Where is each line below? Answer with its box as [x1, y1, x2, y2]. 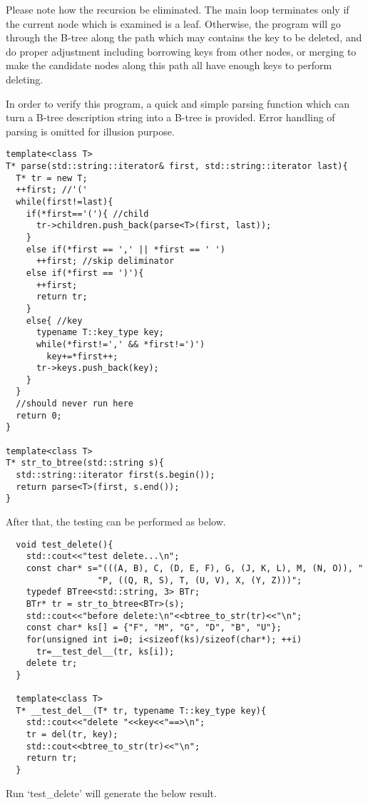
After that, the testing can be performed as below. [6, 514, 226, 529]
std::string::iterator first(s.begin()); [16, 470, 215, 481]
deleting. [6, 71, 44, 86]
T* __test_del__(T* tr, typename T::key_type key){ [16, 705, 267, 716]
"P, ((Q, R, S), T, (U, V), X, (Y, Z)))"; [97, 575, 302, 585]
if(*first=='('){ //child [26, 208, 149, 219]
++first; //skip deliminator [36, 256, 175, 267]
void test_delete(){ [16, 539, 113, 550]
